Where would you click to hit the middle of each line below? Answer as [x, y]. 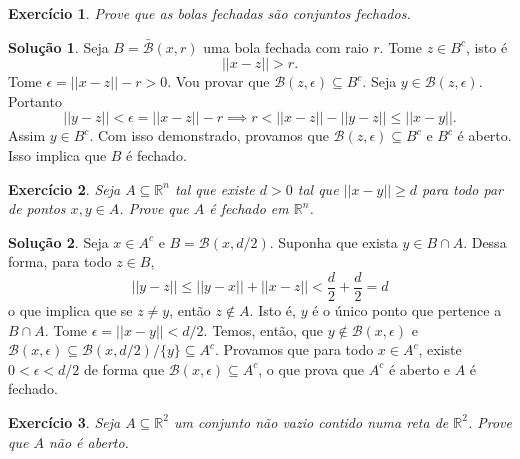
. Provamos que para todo [294, 349]
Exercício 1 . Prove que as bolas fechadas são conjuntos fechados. [209, 13]
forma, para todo [60, 261]
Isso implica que [57, 154]
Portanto [35, 100]
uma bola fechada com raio [286, 46]
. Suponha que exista [333, 241]
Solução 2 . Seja [58, 241]
